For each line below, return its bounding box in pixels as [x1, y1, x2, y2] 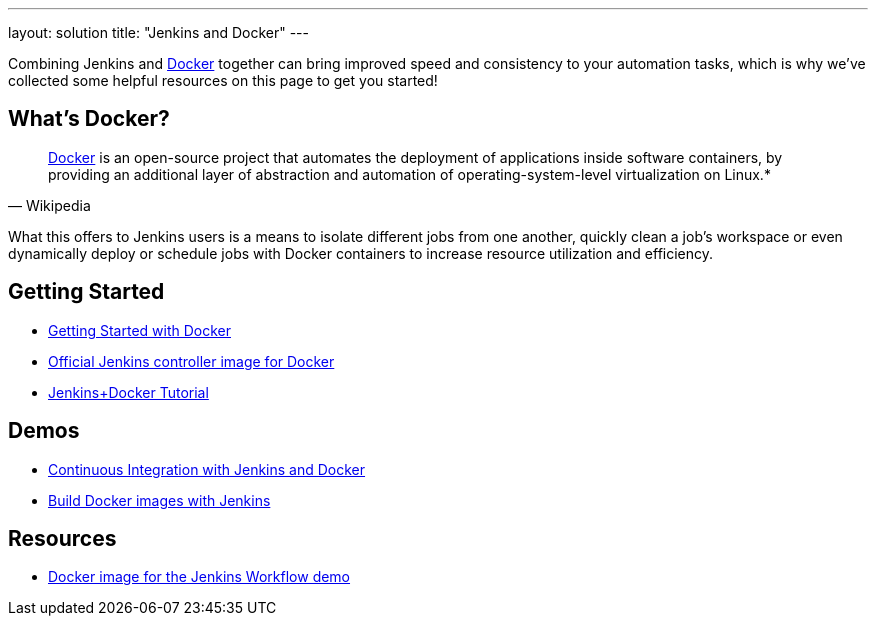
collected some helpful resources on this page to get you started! [8, 72, 438, 89]
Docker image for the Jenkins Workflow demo [48, 568, 351, 586]
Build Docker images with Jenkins [48, 491, 271, 509]
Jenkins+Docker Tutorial [48, 383, 209, 401]
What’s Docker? [8, 106, 170, 132]
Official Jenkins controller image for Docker [48, 352, 335, 370]
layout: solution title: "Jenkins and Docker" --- [8, 24, 309, 41]
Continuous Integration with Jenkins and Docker [48, 460, 366, 478]
